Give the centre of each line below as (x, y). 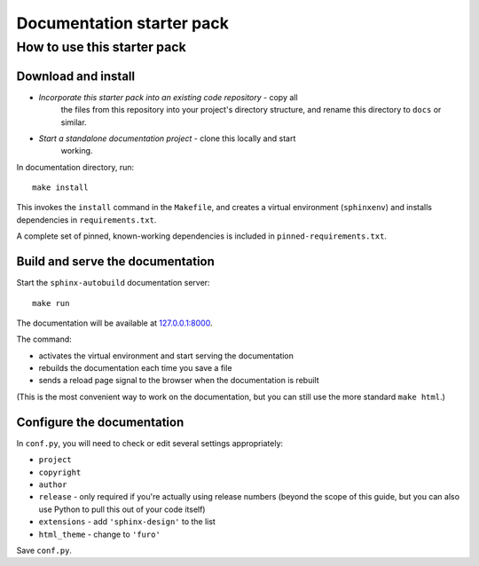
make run (51, 303)
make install (60, 188)
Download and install (76, 76)
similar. (74, 122)
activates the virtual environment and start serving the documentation (166, 356)
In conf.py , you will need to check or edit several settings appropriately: (150, 443)
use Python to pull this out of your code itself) (122, 509)
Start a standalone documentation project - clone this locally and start (167, 138)
